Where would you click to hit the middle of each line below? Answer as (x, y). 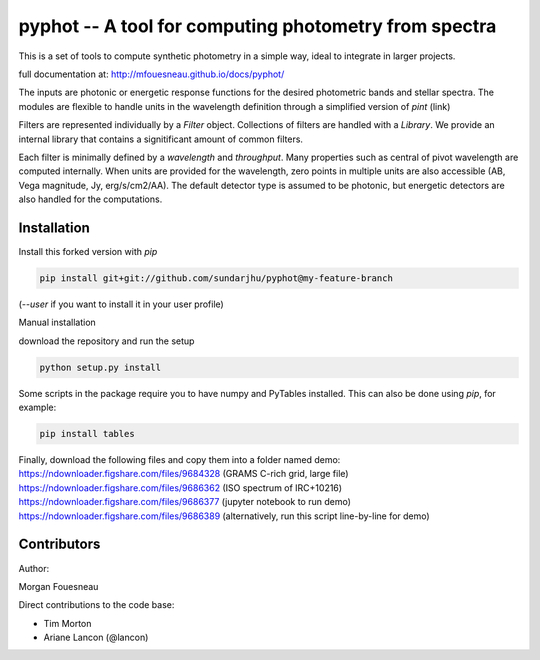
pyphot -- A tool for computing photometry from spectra (257, 26)
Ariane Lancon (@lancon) (96, 637)
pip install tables (87, 434)
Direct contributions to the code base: (96, 605)
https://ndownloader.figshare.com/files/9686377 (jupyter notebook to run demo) (185, 502)
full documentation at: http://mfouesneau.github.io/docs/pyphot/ (151, 74)
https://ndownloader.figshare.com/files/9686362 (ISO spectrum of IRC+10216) (180, 487)
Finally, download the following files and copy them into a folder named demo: (179, 460)
